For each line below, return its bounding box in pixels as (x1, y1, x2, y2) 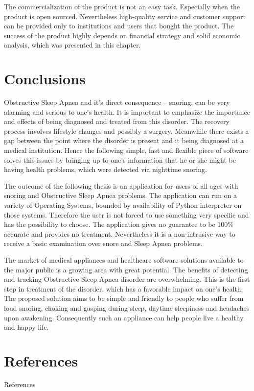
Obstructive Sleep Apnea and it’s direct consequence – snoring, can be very (4, 97, 230, 107)
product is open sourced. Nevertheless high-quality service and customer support (4, 11, 246, 21)
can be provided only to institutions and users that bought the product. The (4, 21, 234, 31)
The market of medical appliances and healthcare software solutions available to (4, 255, 244, 265)
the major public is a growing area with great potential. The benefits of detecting (4, 264, 248, 274)
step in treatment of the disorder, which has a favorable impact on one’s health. (4, 283, 243, 293)
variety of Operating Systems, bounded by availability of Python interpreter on (4, 200, 242, 210)
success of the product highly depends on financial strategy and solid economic (4, 30, 240, 40)
